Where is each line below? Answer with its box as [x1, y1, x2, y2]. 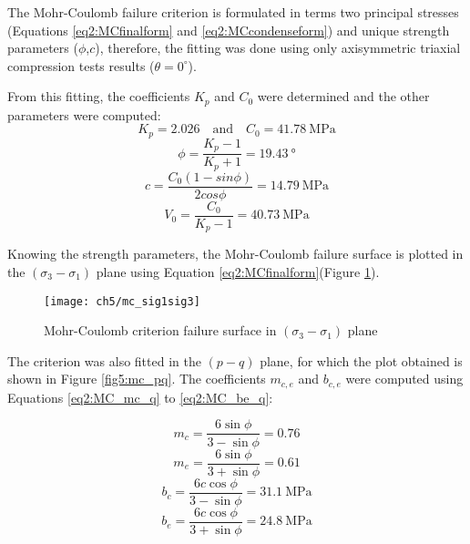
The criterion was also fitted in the [7, 351, 201, 370]
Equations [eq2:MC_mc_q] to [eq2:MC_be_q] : [7, 387, 273, 406]
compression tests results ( [7, 56, 155, 75]
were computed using [345, 369, 464, 388]
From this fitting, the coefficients [7, 87, 190, 106]
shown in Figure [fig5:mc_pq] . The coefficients [7, 369, 266, 388]
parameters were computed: [7, 105, 161, 124]
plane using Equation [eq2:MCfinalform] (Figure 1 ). [96, 262, 380, 281]
